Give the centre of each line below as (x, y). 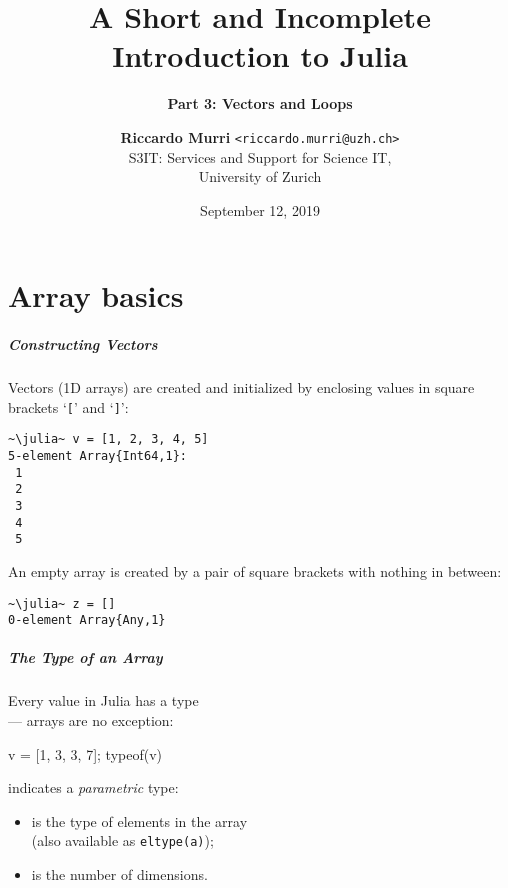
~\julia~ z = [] (62, 603)
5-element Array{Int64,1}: (97, 456)
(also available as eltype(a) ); (122, 840)
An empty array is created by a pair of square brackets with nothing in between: (255, 570)
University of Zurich (260, 176)
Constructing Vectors (83, 344)
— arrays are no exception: (91, 720)
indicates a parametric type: (93, 787)
